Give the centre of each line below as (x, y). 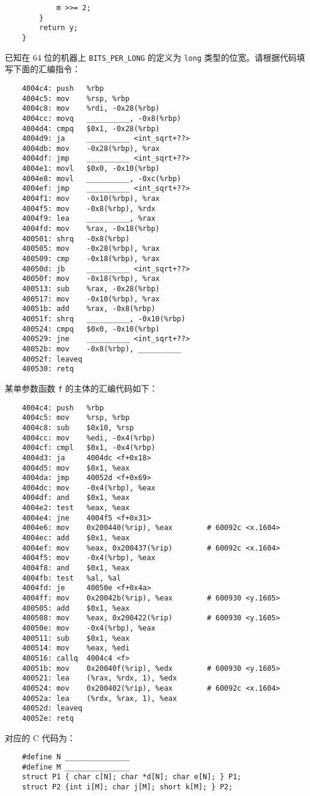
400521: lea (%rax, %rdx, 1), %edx (99, 678)
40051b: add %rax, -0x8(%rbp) (89, 309)
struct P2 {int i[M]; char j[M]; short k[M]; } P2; (127, 787)
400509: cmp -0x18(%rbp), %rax (91, 259)
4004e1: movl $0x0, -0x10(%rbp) (91, 169)
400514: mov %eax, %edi (76, 648)
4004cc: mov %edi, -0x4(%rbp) (89, 438)
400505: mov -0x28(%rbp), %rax (91, 249)
